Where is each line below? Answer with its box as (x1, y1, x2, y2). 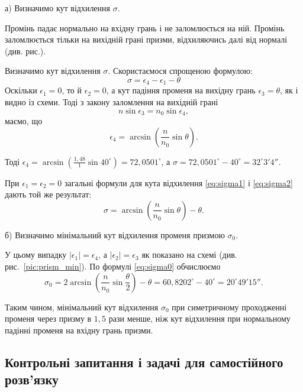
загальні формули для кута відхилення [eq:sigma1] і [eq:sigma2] (64, 176, 293, 189)
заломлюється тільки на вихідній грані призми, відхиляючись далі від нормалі (5, 33, 288, 46)
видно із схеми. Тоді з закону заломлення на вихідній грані (5, 96, 218, 108)
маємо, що (5, 115, 43, 127)
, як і (279, 84, 298, 96)
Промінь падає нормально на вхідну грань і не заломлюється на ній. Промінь (5, 21, 285, 34)
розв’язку (5, 370, 59, 388)
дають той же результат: (5, 188, 92, 200)
